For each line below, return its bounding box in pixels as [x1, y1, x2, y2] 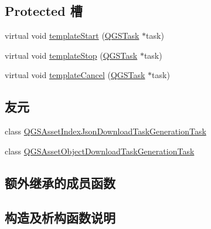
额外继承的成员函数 [5, 173, 115, 191]
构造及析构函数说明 [5, 208, 115, 226]
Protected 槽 [5, 2, 83, 20]
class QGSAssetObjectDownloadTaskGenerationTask [5, 144, 195, 157]
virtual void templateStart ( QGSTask [5, 29, 139, 42]
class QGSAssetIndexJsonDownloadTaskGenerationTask [5, 125, 206, 137]
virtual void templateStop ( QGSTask [5, 49, 138, 61]
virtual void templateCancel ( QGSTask [5, 69, 145, 81]
